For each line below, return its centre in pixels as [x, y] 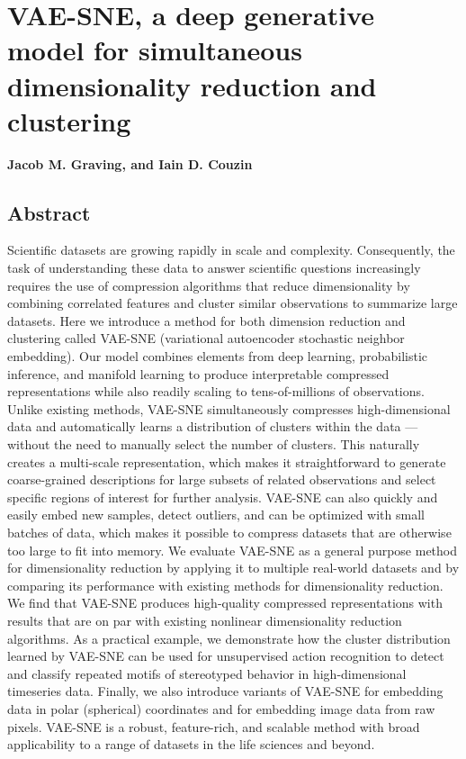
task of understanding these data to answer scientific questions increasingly [214, 268]
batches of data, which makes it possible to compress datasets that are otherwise [229, 532]
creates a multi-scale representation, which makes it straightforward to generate [227, 461]
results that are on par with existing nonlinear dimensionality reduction [205, 620]
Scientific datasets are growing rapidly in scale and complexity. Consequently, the [231, 250]
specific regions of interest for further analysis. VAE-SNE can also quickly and [223, 497]
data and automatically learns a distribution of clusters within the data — [213, 426]
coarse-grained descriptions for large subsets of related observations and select [222, 479]
